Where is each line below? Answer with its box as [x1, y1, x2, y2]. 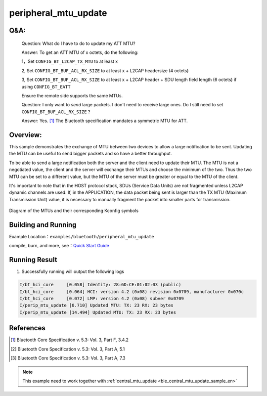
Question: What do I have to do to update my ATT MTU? [21, 40, 135, 46]
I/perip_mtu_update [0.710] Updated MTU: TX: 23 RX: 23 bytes [19, 303, 174, 308]
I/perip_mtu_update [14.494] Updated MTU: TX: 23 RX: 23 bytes [19, 309, 177, 315]
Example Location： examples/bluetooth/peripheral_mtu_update [9, 234, 154, 240]
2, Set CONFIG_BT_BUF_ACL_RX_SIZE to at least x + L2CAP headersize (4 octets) [21, 67, 189, 74]
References [9, 324, 45, 332]
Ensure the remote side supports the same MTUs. [21, 92, 123, 98]
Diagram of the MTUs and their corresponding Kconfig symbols [9, 208, 138, 214]
